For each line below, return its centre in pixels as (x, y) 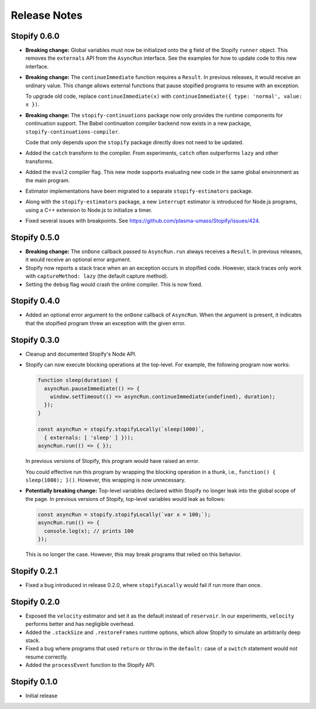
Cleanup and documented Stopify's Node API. (81, 354)
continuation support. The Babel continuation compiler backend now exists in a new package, (138, 124)
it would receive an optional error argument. (78, 260)
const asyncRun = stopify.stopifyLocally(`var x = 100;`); (124, 514)
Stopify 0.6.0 (35, 36)
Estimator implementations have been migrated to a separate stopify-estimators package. (139, 191)
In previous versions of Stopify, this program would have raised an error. (113, 461)
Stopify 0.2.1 (34, 571)
